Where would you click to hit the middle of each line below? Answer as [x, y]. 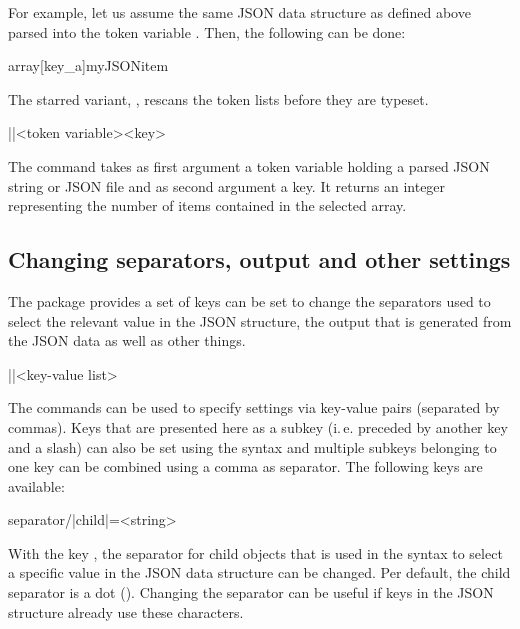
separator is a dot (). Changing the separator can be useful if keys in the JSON [251, 592]
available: [36, 485]
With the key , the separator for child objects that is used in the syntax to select [255, 552]
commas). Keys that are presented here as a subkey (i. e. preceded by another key [258, 426]
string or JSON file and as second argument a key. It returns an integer [227, 185]
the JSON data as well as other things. [127, 340]
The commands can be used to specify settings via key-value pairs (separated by [254, 407]
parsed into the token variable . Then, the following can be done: [207, 31]
